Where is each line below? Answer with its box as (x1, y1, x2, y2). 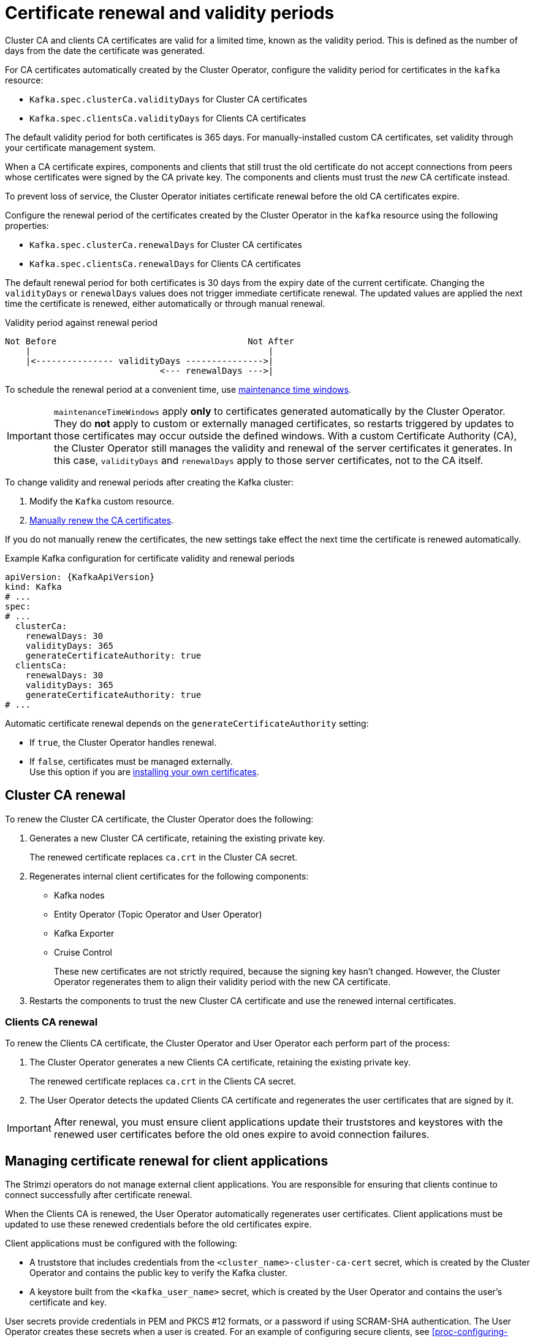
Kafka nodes (54, 889, 105, 900)
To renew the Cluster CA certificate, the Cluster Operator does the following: (5, 813, 314, 824)
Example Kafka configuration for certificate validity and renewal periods (5, 552, 295, 563)
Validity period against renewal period (5, 317, 158, 328)
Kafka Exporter (54, 927, 115, 938)
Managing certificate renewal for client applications (5, 1153, 328, 1169)
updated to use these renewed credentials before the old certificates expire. (5, 1219, 312, 1230)
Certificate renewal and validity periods (5, 2, 335, 23)
